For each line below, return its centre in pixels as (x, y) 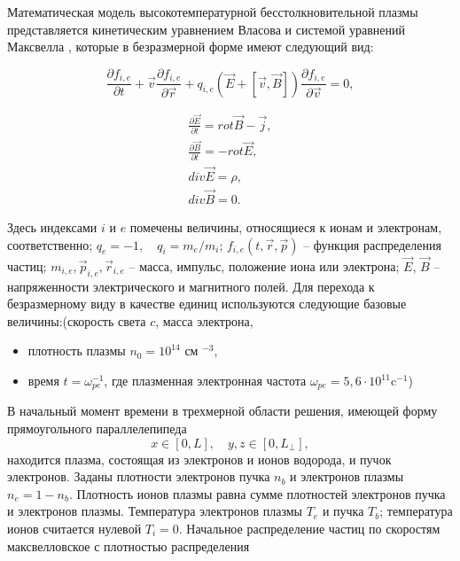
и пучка (343, 511)
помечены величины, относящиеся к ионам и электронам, (286, 227)
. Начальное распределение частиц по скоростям (309, 529)
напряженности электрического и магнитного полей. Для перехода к (191, 286)
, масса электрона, (204, 320)
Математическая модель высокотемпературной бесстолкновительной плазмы (213, 12)
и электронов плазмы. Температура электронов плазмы (155, 511)
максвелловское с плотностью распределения (129, 545)
